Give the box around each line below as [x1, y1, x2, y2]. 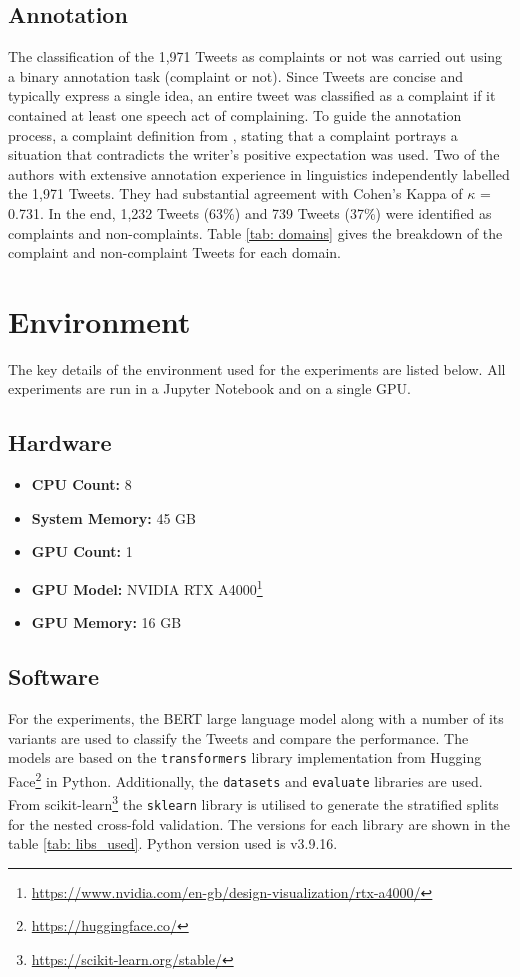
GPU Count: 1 [31, 541, 133, 562]
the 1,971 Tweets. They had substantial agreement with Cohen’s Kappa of [8, 183, 463, 204]
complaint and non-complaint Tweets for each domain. [8, 242, 342, 263]
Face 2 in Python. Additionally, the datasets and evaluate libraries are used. [8, 767, 483, 791]
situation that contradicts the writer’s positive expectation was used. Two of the [8, 144, 500, 165]
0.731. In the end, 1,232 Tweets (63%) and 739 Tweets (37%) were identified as [8, 202, 492, 223]
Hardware [8, 427, 112, 458]
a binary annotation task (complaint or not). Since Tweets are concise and [8, 65, 463, 86]
